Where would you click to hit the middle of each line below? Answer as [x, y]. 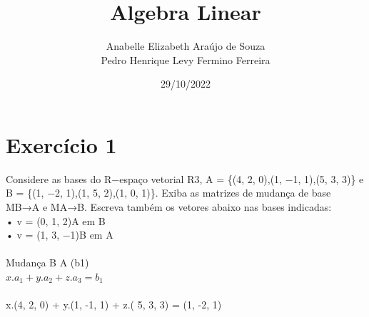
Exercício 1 [61, 144]
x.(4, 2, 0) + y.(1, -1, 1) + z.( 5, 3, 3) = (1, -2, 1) [114, 305]
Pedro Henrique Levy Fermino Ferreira [186, 59]
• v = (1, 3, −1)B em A [60, 235]
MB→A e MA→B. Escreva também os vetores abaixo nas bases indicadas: [169, 207]
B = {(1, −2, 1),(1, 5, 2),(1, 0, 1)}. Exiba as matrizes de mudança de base [168, 193]
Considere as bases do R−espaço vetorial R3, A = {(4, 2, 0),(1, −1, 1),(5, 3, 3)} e [185, 178]
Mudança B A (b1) [47, 263]
